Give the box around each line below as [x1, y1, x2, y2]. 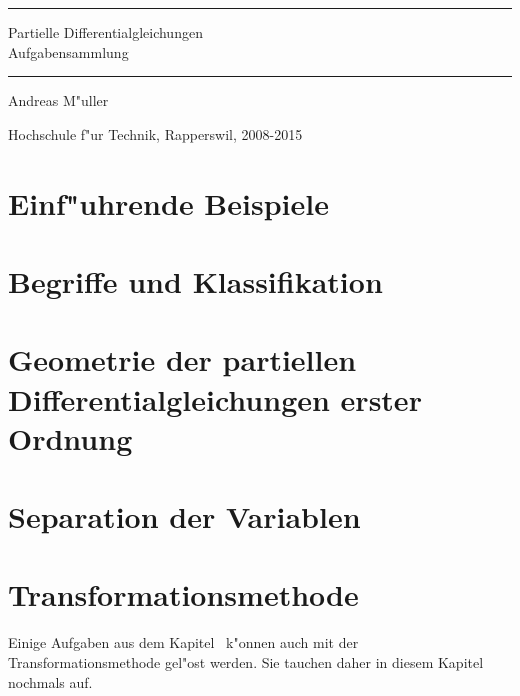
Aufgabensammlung [8, 41, 129, 62]
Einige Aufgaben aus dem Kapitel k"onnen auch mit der [8, 632, 359, 653]
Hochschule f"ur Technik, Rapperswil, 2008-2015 [8, 123, 303, 144]
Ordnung [8, 417, 133, 458]
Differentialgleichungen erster [8, 378, 422, 419]
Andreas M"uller [8, 90, 109, 111]
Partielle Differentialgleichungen [8, 22, 203, 42]
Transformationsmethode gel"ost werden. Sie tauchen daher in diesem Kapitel [8, 651, 484, 672]
